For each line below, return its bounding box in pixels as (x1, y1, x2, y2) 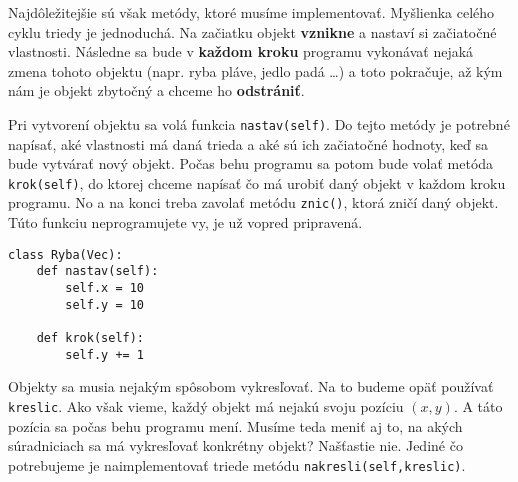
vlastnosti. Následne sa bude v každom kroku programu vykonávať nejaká (8, 41, 474, 62)
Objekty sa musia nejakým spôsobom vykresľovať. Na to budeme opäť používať (8, 376, 494, 397)
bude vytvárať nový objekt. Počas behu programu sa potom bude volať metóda (8, 153, 494, 174)
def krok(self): (36, 331, 145, 345)
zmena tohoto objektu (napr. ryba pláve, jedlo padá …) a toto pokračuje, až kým (8, 60, 503, 81)
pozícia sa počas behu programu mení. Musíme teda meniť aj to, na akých (8, 415, 463, 436)
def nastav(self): (36, 264, 159, 279)
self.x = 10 (65, 281, 145, 296)
